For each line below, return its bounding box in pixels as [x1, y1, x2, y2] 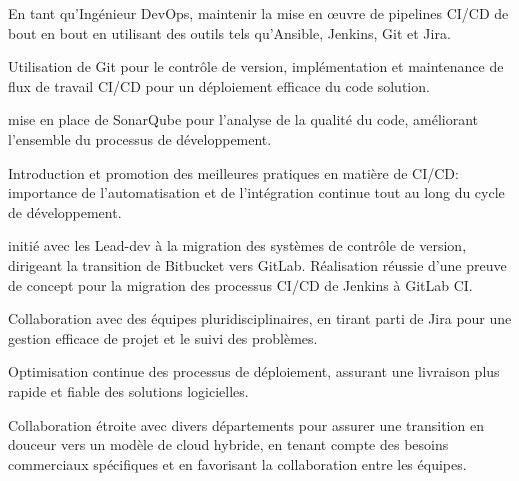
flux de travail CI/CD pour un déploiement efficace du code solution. [8, 75, 430, 96]
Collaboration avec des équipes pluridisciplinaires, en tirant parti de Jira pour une [8, 308, 512, 329]
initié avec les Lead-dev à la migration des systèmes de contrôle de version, [8, 235, 467, 256]
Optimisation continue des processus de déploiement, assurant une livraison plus [8, 361, 500, 382]
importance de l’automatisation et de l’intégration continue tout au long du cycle [8, 182, 505, 203]
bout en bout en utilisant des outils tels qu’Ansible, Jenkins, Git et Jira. [8, 22, 451, 43]
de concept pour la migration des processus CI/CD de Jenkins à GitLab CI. [8, 274, 473, 295]
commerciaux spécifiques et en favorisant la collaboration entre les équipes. [8, 453, 467, 474]
